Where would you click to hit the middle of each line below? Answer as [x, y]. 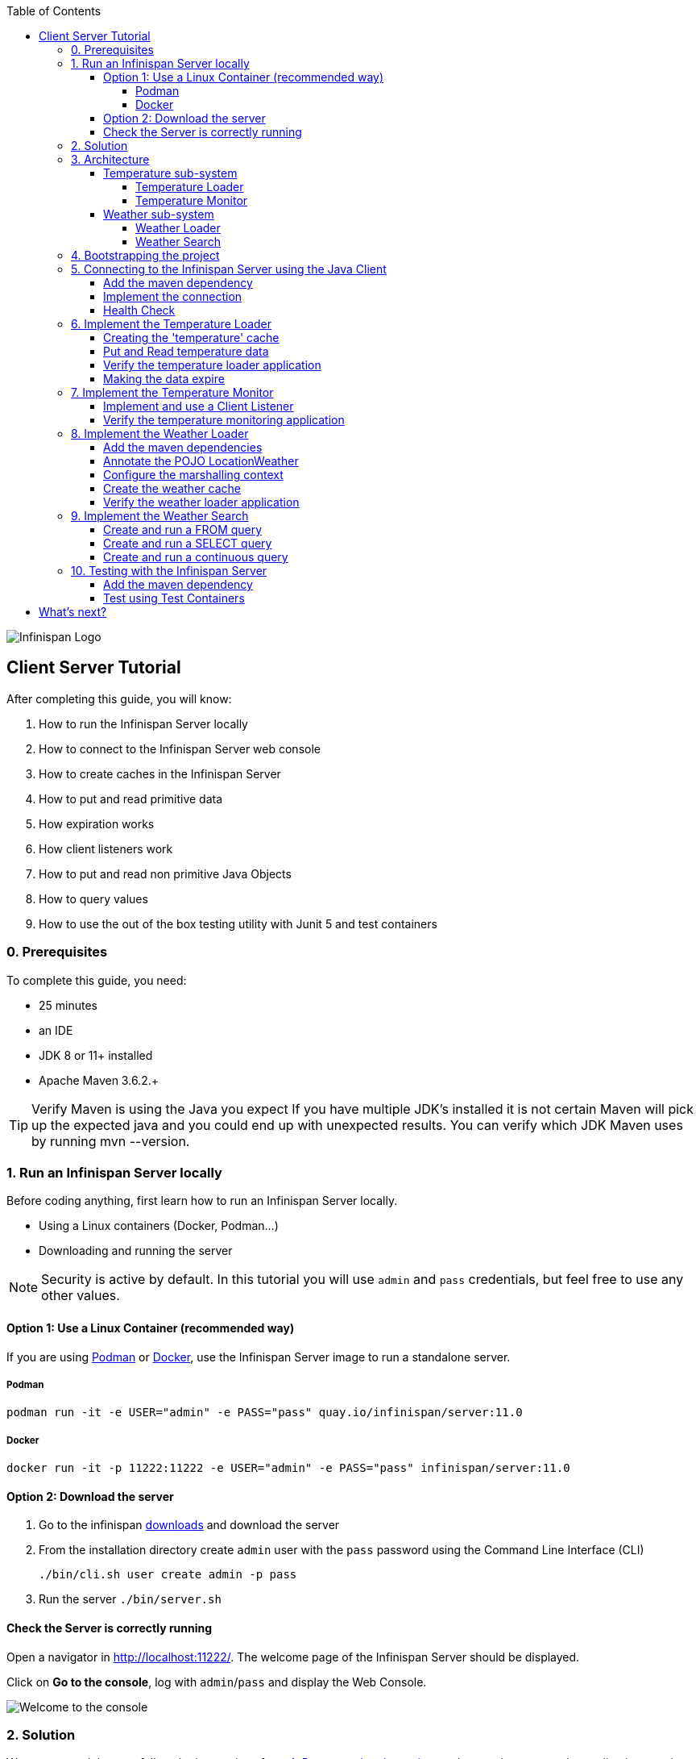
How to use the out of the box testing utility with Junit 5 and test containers [238, 923]
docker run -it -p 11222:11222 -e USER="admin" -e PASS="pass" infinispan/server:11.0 [288, 1468]
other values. [81, 1296]
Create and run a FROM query [183, 529]
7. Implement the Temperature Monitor [172, 392]
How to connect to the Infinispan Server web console [180, 748]
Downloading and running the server [136, 1251]
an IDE [56, 1030]
